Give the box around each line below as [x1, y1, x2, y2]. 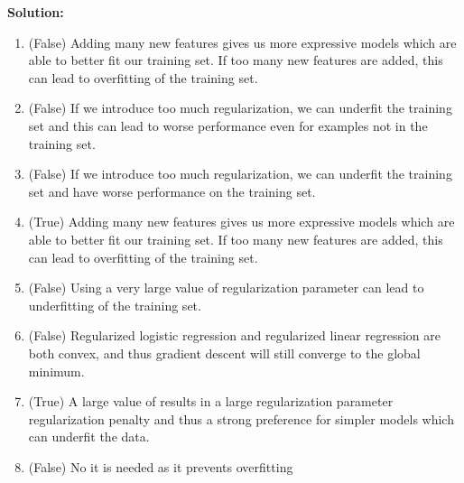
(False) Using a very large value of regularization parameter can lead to [28, 278, 424, 297]
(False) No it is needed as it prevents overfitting [28, 457, 293, 476]
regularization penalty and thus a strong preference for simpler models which [28, 409, 454, 428]
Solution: [7, 3, 64, 21]
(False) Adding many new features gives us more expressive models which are [28, 33, 457, 51]
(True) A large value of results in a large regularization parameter [28, 392, 394, 411]
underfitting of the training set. [28, 295, 201, 314]
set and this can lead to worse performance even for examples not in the [28, 116, 428, 135]
